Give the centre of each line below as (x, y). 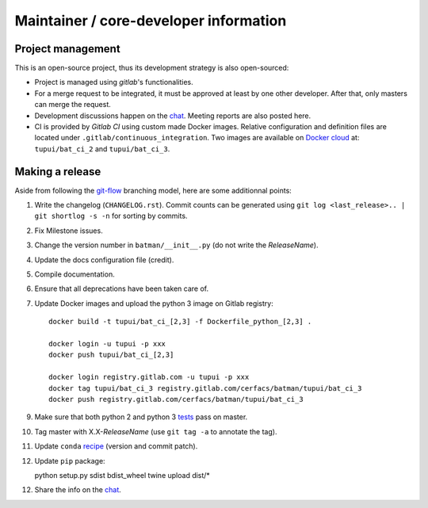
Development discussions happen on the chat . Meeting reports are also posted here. (173, 116)
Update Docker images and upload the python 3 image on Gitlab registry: (154, 303)
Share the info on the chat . (78, 490)
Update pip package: (70, 460)
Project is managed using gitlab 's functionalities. (114, 82)
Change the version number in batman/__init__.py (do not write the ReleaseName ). (176, 245)
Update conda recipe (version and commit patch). (116, 446)
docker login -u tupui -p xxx (107, 344)
